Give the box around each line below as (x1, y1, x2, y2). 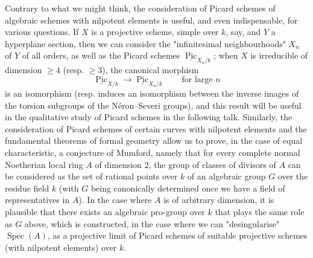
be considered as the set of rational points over (5, 170, 178, 182)
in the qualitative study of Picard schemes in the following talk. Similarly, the (5, 111, 292, 123)
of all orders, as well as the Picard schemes (22, 49, 180, 62)
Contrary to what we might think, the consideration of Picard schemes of (5, 2, 276, 14)
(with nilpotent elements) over (5, 240, 117, 253)
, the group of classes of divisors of (148, 158, 276, 170)
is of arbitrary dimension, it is (163, 193, 274, 206)
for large (182, 75, 213, 84)
